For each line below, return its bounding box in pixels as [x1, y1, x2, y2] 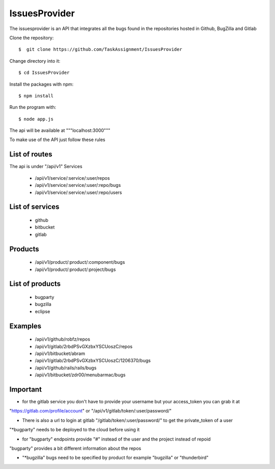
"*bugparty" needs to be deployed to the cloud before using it [9, 427, 140, 433]
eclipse [35, 308, 50, 314]
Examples [9, 321, 42, 330]
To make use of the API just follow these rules [9, 136, 105, 143]
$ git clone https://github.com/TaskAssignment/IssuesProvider [18, 46, 183, 52]
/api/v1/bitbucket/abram [35, 350, 85, 356]
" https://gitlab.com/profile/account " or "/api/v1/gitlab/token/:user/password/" [9, 408, 172, 414]
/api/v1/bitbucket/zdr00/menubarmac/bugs [35, 372, 126, 378]
